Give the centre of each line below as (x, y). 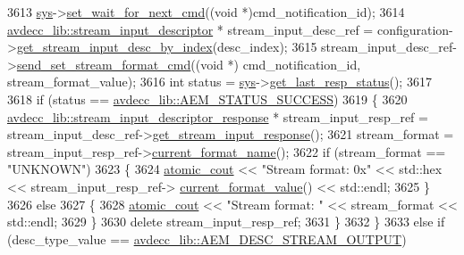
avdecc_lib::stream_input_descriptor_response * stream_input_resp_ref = (218, 116)
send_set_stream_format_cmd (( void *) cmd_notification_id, (189, 64)
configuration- (415, 29)
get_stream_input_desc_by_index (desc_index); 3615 (167, 47)
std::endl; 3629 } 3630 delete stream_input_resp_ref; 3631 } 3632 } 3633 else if (226, 222)
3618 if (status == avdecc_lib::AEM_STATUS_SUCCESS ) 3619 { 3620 (207, 99)
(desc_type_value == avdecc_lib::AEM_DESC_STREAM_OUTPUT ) (207, 239)
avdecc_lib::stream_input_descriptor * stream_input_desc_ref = (190, 29)
